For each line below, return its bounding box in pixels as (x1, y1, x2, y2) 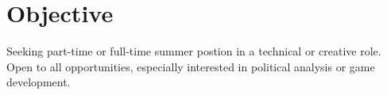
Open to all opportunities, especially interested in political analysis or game (6, 58, 375, 74)
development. (6, 74, 71, 90)
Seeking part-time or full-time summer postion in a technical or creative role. (6, 43, 381, 59)
